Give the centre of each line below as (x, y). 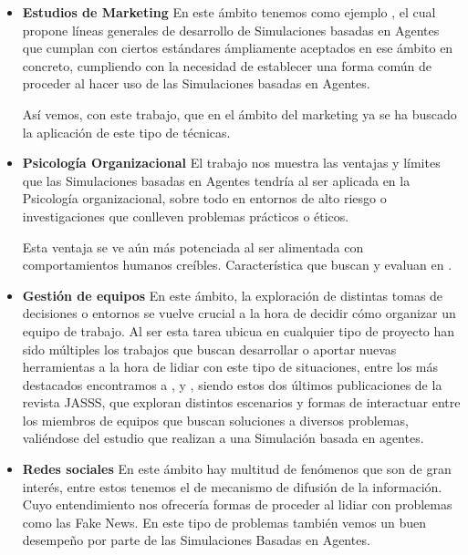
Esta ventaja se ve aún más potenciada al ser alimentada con (193, 247)
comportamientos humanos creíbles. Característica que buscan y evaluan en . (237, 265)
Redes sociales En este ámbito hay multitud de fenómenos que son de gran (237, 469)
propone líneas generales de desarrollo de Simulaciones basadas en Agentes (231, 30)
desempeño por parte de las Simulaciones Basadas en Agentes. (196, 540)
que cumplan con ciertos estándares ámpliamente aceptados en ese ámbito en (238, 48)
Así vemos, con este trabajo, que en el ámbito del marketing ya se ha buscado (239, 113)
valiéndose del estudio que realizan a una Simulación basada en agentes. (223, 438)
